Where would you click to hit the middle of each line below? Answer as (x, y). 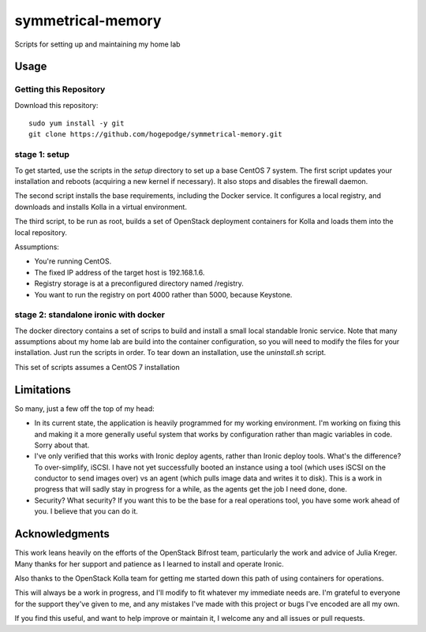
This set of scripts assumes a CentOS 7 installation (97, 367)
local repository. (41, 232)
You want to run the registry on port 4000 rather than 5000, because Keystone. (163, 294)
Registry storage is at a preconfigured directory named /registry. (139, 283)
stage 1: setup (42, 155)
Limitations (43, 389)
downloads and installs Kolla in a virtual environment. (101, 207)
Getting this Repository (60, 89)
